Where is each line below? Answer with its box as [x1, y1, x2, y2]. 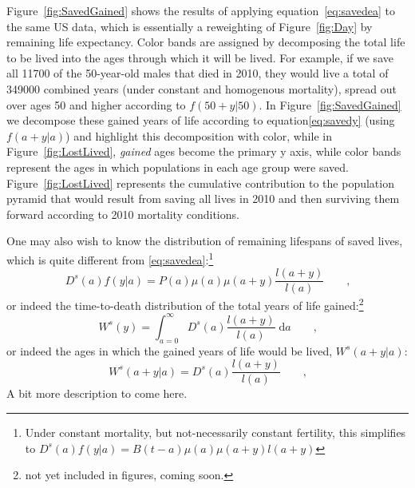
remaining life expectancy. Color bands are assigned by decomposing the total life [6, 34, 405, 50]
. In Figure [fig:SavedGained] [259, 96, 401, 113]
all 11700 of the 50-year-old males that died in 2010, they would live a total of [6, 65, 389, 81]
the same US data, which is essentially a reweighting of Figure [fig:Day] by [6, 18, 373, 34]
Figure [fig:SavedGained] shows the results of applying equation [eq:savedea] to [6, 2, 395, 18]
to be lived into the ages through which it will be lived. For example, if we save [6, 49, 393, 65]
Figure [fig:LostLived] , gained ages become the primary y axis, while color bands [6, 143, 401, 160]
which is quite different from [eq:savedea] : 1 [6, 248, 214, 268]
